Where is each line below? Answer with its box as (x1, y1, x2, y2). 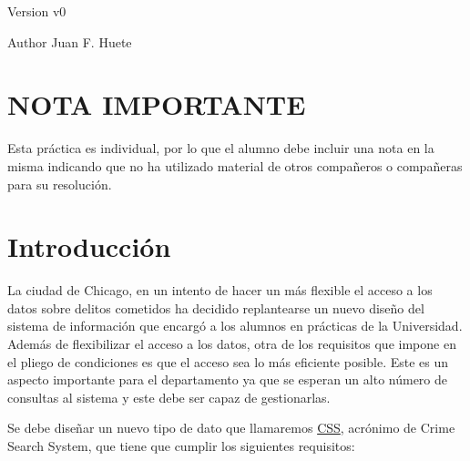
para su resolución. (7, 174, 112, 193)
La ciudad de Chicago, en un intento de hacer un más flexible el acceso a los (7, 281, 433, 300)
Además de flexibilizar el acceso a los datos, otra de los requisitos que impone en (7, 334, 456, 353)
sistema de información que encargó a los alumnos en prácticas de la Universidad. (7, 316, 463, 335)
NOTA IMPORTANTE (7, 86, 306, 123)
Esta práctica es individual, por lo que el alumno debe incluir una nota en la (7, 138, 434, 158)
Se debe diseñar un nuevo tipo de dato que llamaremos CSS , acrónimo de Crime (7, 418, 455, 437)
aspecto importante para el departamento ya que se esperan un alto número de (7, 370, 448, 389)
